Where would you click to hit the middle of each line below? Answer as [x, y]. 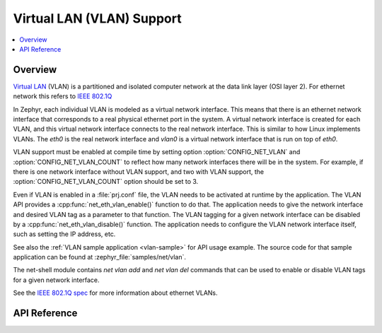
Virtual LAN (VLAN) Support [97, 18]
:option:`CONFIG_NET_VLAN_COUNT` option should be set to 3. [106, 182]
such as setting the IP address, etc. [64, 234]
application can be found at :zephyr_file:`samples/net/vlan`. [100, 257]
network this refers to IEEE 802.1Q [63, 96]
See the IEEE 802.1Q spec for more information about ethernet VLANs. [116, 293]
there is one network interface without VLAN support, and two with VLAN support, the [139, 171]
